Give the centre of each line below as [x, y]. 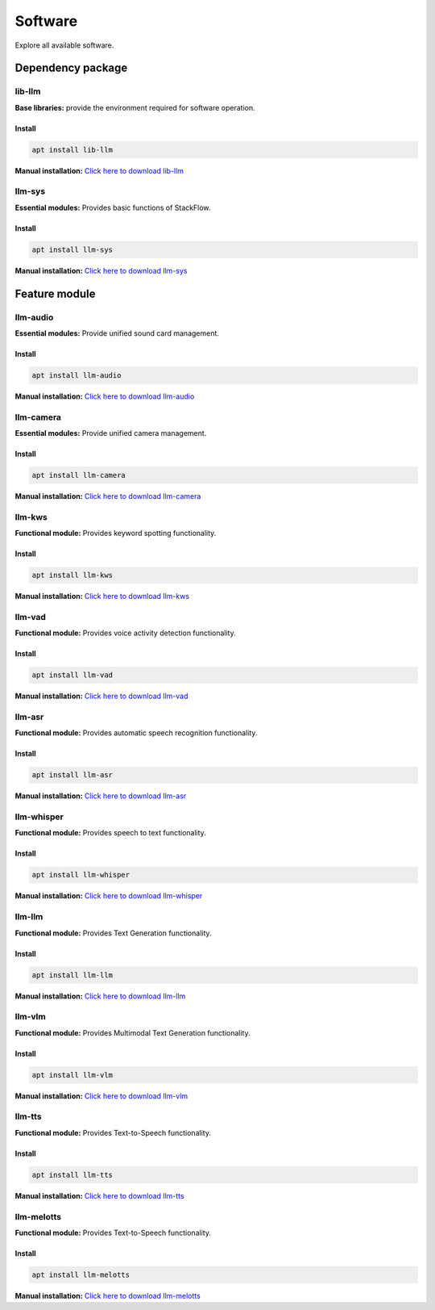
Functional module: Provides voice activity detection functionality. [126, 633]
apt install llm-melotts [81, 1274]
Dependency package [71, 68]
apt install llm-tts [72, 1175]
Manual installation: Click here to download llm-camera [108, 496]
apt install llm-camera [79, 475]
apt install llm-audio [77, 375]
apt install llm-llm [72, 975]
